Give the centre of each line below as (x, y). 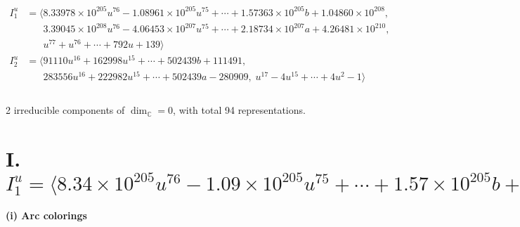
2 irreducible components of (65, 110)
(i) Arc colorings (46, 215)
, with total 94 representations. (239, 110)
